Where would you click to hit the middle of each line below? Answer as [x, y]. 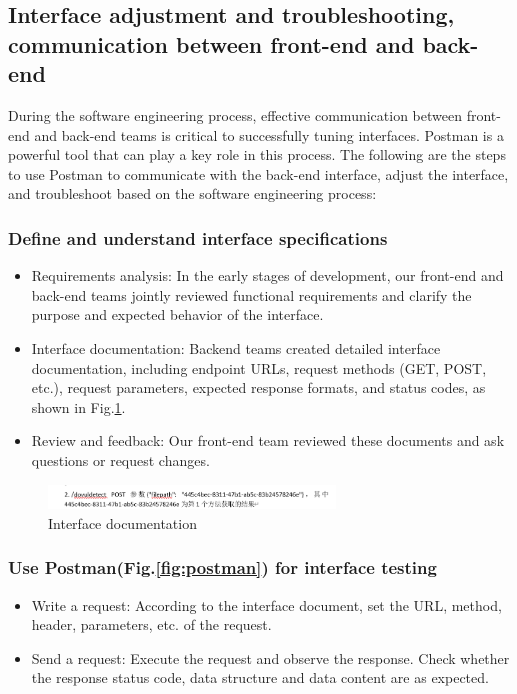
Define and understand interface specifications [198, 237]
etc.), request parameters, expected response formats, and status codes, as [258, 387]
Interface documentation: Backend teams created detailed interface [236, 347]
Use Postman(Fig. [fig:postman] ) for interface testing [222, 567]
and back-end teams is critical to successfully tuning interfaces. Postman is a [269, 134]
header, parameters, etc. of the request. [151, 624]
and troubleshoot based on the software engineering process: [192, 193]
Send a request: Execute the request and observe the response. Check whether [270, 657]
